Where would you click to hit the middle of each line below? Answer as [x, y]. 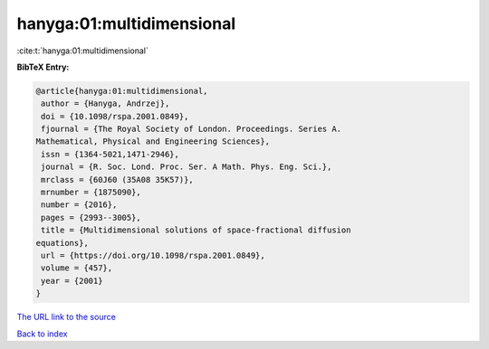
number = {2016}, [79, 205]
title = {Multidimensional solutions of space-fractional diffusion [196, 230]
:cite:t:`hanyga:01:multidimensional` [83, 51]
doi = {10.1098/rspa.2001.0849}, [115, 116]
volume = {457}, [77, 268]
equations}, [62, 243]
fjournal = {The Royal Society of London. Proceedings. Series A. [192, 129]
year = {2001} [72, 281]
